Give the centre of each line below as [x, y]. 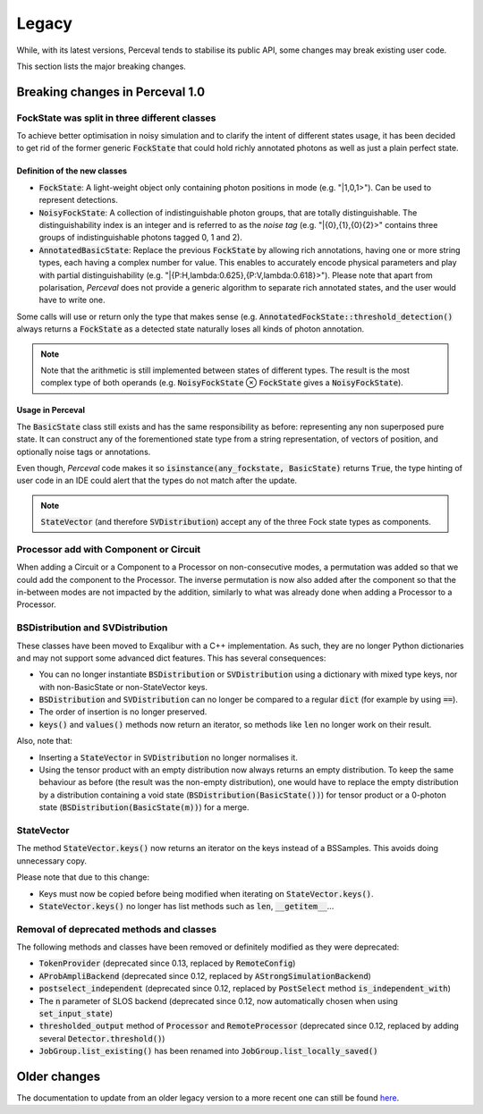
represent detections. [78, 200]
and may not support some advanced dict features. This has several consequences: [171, 658]
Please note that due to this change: [83, 877]
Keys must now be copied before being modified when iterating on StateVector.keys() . [207, 893]
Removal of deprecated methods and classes [117, 929]
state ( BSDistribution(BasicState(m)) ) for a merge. [144, 807]
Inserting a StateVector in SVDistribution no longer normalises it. [169, 757]
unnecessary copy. [52, 861]
